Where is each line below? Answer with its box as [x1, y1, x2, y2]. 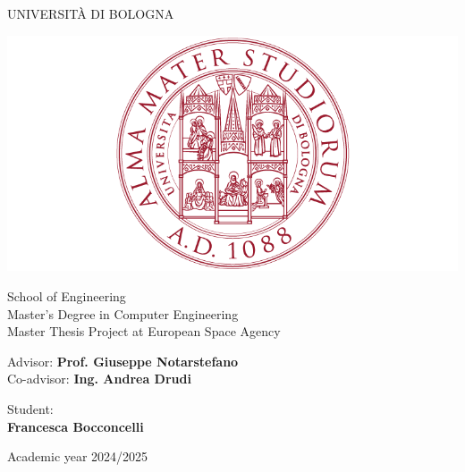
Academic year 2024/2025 [7, 447, 148, 466]
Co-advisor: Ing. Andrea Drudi [7, 369, 191, 388]
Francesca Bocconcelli [7, 417, 144, 435]
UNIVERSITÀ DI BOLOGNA [7, 4, 174, 22]
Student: [7, 400, 54, 418]
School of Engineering [7, 287, 126, 306]
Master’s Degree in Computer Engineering [7, 304, 239, 323]
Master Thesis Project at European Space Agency [7, 322, 281, 341]
